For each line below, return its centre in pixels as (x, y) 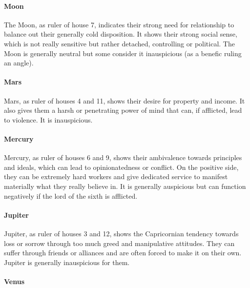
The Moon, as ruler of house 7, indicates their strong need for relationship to (119, 24)
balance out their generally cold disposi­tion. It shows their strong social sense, (121, 34)
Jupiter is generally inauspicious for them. (67, 262)
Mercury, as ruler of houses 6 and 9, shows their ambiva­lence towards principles (123, 157)
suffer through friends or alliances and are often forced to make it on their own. (123, 253)
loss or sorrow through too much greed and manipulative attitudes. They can (119, 243)
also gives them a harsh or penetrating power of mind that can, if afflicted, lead (123, 110)
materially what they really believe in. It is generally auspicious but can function (125, 186)
